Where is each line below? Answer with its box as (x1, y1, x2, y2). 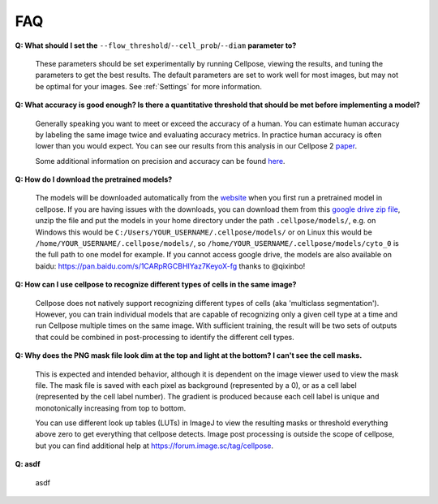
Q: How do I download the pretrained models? (15, 174, 173, 184)
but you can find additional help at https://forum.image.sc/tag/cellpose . (35, 441, 273, 450)
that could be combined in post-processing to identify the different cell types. (35, 332, 295, 342)
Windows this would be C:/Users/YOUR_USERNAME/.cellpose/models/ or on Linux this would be (35, 227, 372, 237)
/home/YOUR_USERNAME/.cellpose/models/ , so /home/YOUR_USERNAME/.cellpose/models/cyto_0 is (35, 239, 399, 248)
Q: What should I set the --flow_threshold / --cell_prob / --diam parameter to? (15, 41, 297, 50)
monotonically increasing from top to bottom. (35, 403, 187, 413)
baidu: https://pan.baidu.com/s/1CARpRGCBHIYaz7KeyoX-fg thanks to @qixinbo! (35, 261, 306, 271)
